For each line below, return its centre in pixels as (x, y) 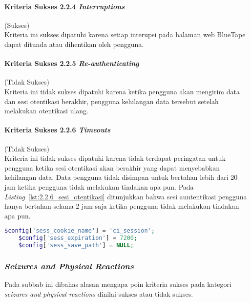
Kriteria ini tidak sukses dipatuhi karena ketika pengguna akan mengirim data (122, 91)
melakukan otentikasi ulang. (46, 111)
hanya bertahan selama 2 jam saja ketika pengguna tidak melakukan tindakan (122, 206)
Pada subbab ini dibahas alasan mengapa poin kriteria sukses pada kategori (118, 284)
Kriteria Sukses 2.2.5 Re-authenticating (72, 63)
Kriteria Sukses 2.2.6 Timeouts (58, 130)
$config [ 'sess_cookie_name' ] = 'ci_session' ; (80, 231)
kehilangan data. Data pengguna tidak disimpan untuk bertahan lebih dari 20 (121, 177)
